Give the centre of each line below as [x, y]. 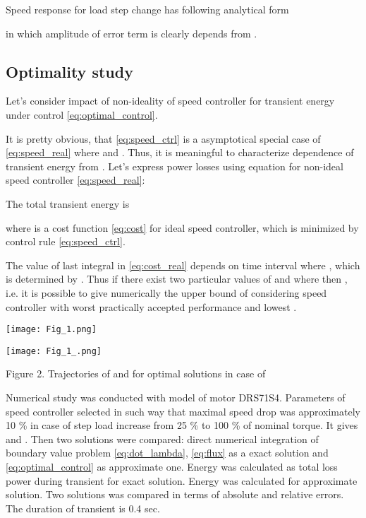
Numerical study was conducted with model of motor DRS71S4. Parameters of [176, 398]
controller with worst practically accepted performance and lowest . [151, 306]
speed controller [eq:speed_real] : [75, 180]
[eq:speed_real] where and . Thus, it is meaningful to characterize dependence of [180, 152]
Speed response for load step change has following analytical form [147, 9]
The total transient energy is [68, 203]
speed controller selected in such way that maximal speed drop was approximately [183, 411]
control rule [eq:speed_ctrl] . [66, 241]
